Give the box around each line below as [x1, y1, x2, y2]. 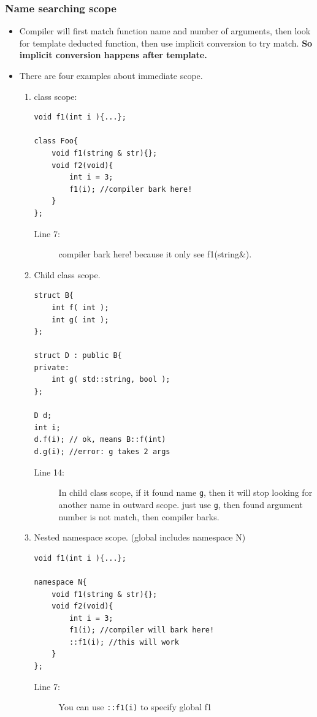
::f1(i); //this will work [69, 637, 179, 647]
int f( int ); [52, 303, 109, 312]
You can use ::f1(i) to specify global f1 [58, 700, 212, 713]
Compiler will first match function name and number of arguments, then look [19, 25, 311, 37]
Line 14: [34, 465, 64, 478]
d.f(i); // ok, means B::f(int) [34, 435, 166, 444]
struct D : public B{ [34, 351, 122, 360]
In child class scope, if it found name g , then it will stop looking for [58, 486, 313, 499]
